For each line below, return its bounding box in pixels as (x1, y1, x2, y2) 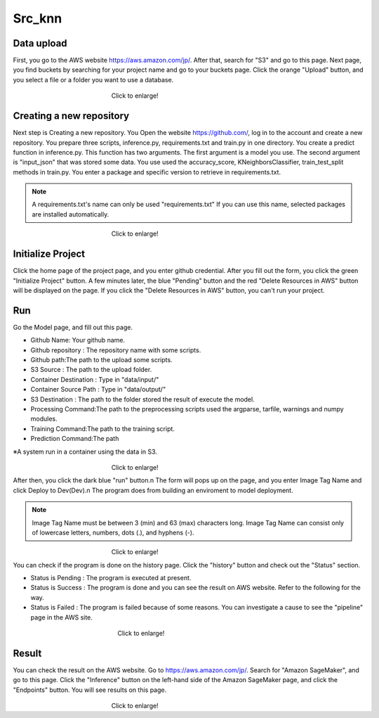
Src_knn (13, 11, 62, 26)
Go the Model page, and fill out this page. (13, 323, 133, 331)
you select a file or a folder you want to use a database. (13, 75, 174, 84)
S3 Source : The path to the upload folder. (30, 366, 152, 374)
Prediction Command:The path (30, 435, 119, 443)
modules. (30, 415, 58, 423)
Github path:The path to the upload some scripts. (30, 356, 173, 364)
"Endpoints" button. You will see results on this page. (13, 686, 167, 694)
